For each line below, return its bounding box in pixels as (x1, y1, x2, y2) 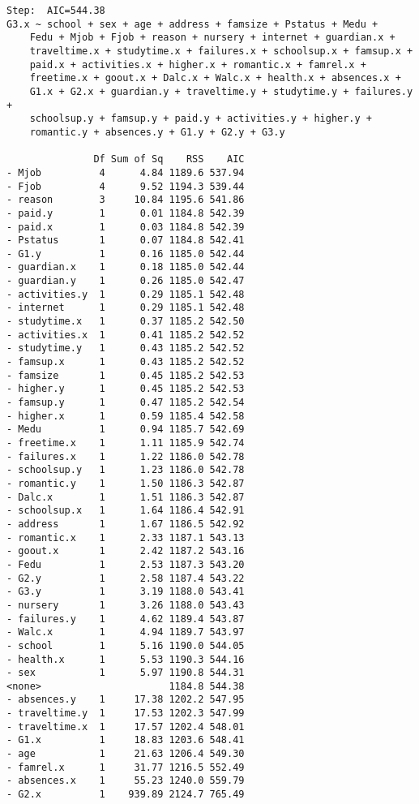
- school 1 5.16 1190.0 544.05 (6, 639, 245, 651)
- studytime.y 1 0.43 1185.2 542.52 (6, 342, 245, 355)
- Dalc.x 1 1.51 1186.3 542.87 (6, 491, 245, 503)
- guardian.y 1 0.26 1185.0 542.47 (6, 275, 245, 287)
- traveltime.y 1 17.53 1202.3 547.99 (6, 707, 245, 720)
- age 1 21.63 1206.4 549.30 (6, 748, 245, 760)
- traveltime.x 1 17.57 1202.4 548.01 (6, 720, 245, 733)
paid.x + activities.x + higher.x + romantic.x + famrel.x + (29, 58, 366, 71)
